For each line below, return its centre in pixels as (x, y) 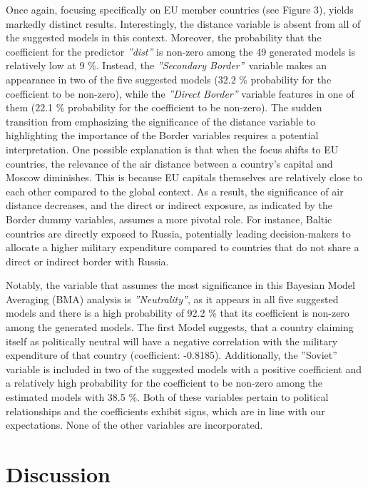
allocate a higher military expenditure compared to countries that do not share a (183, 247)
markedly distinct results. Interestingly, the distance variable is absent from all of (183, 23)
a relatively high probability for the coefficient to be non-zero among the (164, 383)
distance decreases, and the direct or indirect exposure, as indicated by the (169, 205)
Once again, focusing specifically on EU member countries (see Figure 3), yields (180, 9)
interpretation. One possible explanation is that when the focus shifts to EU (172, 149)
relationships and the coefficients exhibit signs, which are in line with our (165, 411)
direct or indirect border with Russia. (87, 261)
